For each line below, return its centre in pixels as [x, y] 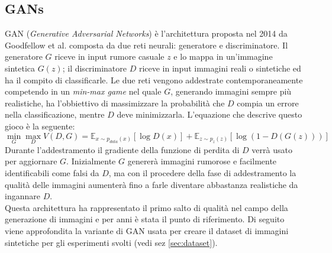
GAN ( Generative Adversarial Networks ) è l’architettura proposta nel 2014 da [146, 33]
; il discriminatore [94, 68]
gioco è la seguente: [40, 126]
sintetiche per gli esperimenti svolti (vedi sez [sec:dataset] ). [111, 242]
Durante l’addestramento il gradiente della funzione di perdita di [122, 149]
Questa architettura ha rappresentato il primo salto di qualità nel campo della [146, 207]
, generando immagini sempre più [231, 91]
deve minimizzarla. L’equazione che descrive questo [209, 114]
